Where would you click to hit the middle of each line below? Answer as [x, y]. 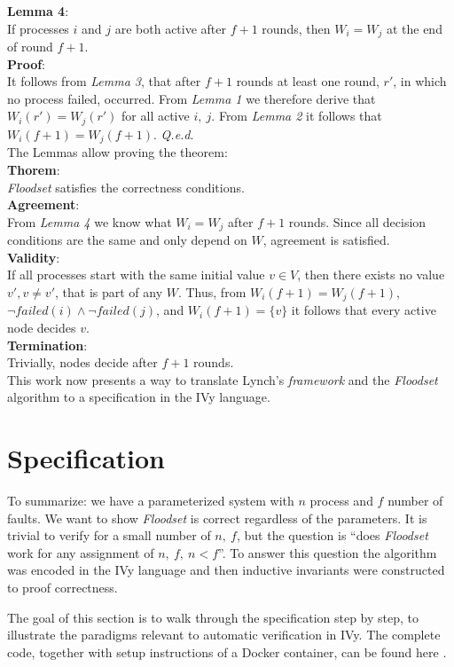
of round [30, 47]
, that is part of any [109, 291]
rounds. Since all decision [357, 221]
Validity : [34, 257]
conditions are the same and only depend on [127, 240]
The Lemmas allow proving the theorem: [117, 152]
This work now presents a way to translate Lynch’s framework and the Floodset [223, 379]
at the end [414, 28]
